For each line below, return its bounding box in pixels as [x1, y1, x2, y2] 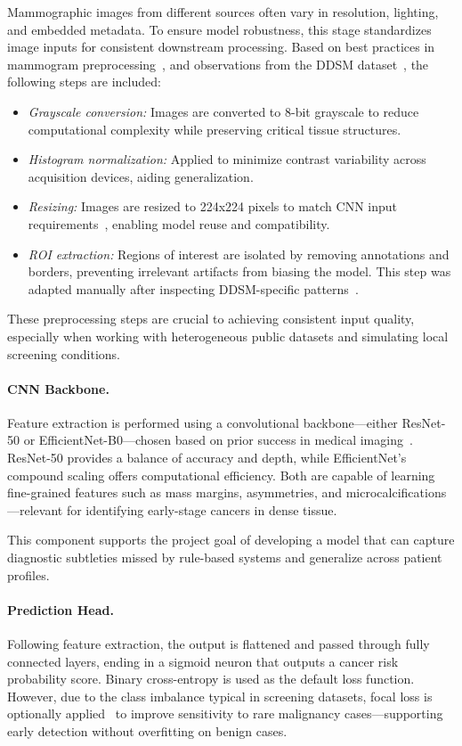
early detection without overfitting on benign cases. [7, 722, 288, 740]
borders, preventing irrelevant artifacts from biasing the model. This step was [28, 262, 451, 281]
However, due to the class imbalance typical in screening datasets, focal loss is [7, 686, 433, 705]
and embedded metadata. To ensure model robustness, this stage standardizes [7, 20, 432, 38]
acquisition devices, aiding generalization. [28, 167, 254, 185]
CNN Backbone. [7, 379, 109, 398]
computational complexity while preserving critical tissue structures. [28, 119, 401, 138]
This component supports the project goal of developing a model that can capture [7, 530, 455, 549]
